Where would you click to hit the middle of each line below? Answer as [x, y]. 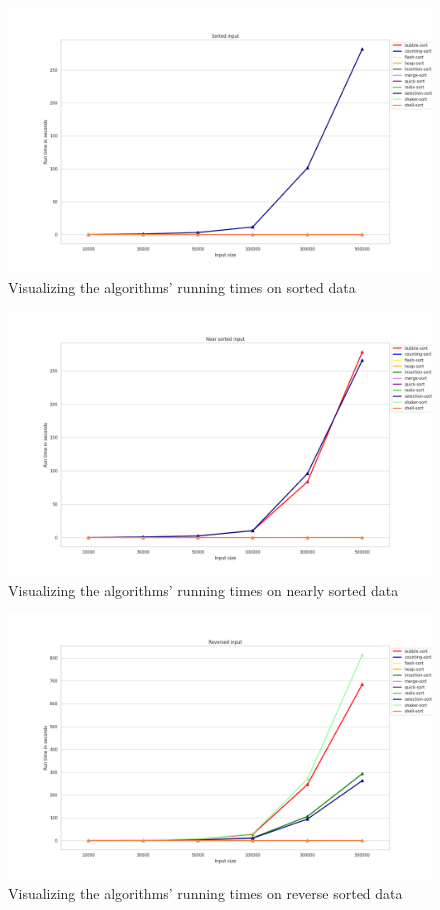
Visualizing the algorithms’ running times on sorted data [182, 286]
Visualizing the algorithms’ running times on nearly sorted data [203, 589]
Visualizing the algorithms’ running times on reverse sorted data [205, 892]
